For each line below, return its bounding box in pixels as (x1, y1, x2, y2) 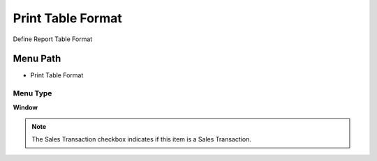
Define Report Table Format (13, 35, 93, 43)
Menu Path (13, 53, 61, 65)
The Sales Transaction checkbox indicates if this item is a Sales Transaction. (31, 135, 251, 144)
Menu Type (13, 89, 52, 98)
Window (13, 103, 38, 112)
